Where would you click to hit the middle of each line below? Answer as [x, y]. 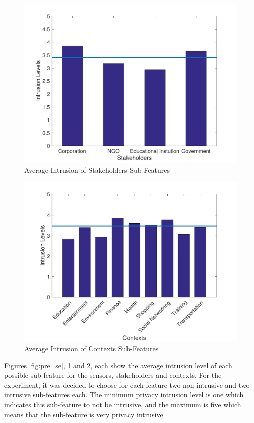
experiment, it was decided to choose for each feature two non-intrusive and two [127, 385]
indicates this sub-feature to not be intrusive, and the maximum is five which [123, 404]
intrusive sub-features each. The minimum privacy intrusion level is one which [124, 395]
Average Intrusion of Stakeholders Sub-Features [97, 170]
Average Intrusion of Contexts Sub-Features [91, 348]
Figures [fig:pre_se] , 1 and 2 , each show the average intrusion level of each [118, 365]
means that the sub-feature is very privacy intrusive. [85, 414]
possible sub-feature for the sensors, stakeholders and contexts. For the [113, 375]
